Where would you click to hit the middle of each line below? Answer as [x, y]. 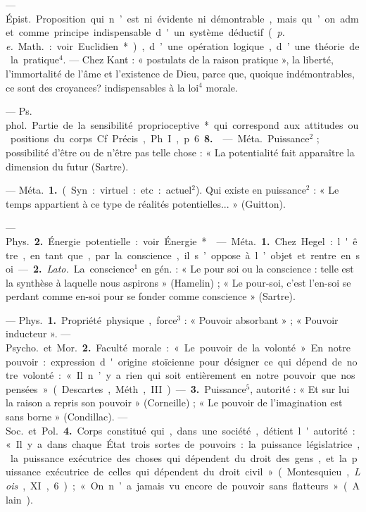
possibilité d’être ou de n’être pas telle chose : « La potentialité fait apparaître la [180, 152]
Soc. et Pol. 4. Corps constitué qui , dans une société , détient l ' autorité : [181, 430]
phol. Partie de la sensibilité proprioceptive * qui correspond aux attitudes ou [182, 124]
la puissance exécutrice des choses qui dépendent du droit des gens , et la [178, 457]
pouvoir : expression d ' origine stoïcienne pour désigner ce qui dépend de [174, 361]
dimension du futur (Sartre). [67, 166]
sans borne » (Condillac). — [67, 417]
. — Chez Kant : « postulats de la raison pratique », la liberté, [198, 60]
